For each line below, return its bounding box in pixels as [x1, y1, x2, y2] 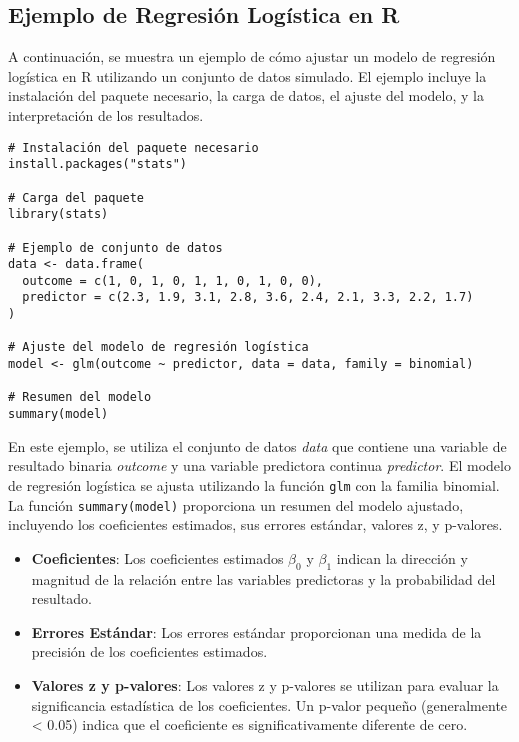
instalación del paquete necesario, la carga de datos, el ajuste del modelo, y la [8, 85, 484, 106]
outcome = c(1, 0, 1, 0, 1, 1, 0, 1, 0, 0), [22, 273, 323, 288]
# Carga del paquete [8, 190, 145, 205]
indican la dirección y [336, 547, 468, 568]
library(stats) [8, 207, 109, 222]
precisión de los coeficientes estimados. [31, 641, 268, 662]
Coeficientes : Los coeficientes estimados [31, 547, 284, 568]
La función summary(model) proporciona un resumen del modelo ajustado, [8, 494, 464, 515]
